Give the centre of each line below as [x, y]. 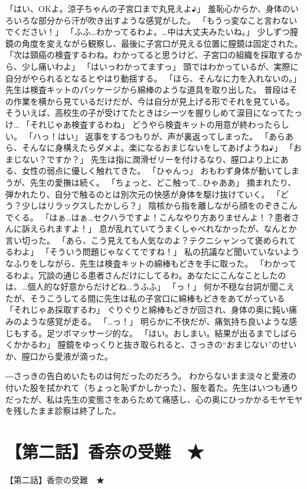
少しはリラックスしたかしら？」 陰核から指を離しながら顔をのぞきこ [155, 205]
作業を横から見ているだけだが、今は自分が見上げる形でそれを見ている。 [154, 101]
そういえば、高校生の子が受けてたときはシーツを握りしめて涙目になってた [150, 113]
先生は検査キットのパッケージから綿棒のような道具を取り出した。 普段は [147, 90]
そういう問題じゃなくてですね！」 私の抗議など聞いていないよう [174, 252]
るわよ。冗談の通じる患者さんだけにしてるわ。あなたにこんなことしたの [146, 275]
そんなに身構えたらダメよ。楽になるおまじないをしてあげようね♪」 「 [157, 148]
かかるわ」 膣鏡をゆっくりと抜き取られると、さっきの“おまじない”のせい [155, 344]
